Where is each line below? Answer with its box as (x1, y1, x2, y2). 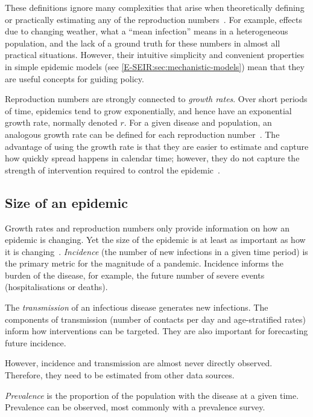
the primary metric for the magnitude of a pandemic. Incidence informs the (5, 257, 283, 270)
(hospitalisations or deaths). (5, 280, 108, 293)
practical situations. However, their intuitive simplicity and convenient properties (5, 48, 305, 61)
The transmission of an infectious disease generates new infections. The (5, 301, 268, 314)
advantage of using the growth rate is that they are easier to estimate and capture (5, 140, 309, 152)
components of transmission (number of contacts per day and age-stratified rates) (5, 312, 306, 325)
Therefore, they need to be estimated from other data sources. (5, 369, 235, 381)
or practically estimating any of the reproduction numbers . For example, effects (5, 13, 302, 25)
